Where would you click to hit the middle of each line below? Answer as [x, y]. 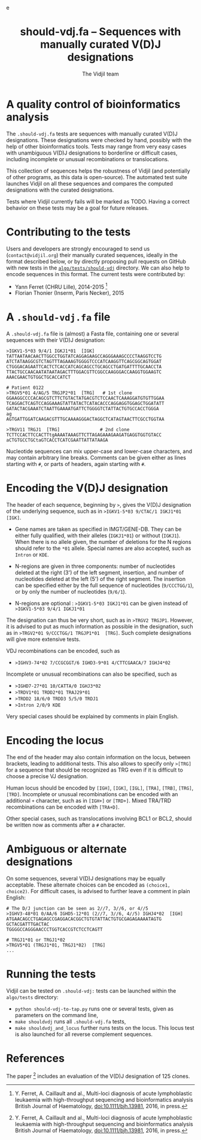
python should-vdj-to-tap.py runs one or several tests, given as [94, 1009]
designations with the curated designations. [60, 190]
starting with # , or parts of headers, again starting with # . [76, 464]
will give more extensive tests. [43, 639]
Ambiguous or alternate [66, 849]
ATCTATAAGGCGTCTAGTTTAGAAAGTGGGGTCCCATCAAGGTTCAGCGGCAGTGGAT [84, 362]
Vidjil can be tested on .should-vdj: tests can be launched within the [91, 991]
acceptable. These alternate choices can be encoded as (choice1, [88, 885]
